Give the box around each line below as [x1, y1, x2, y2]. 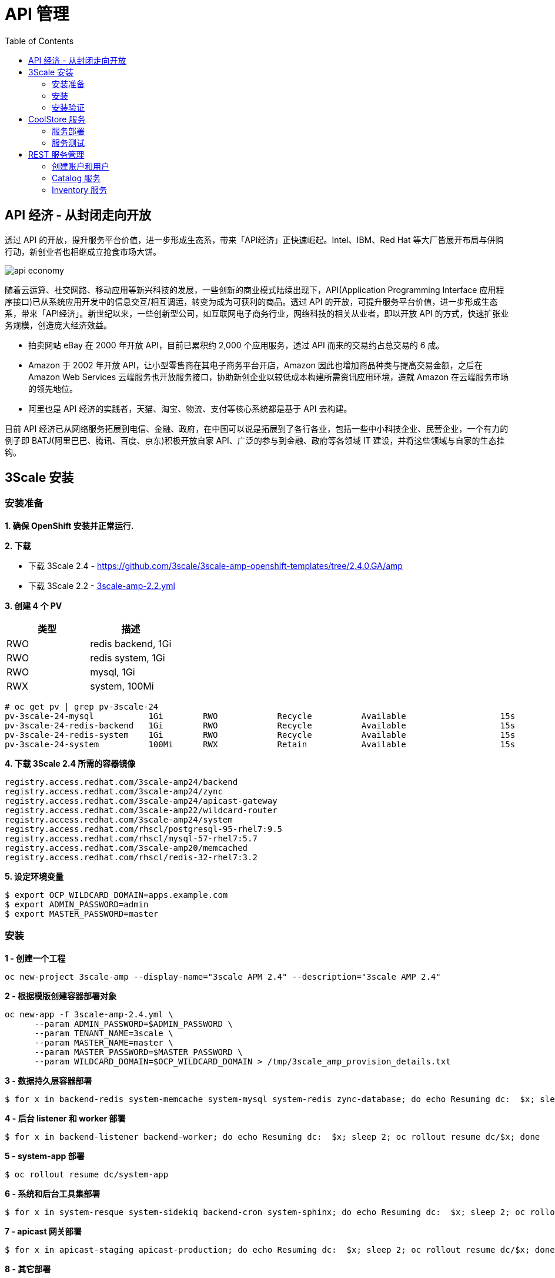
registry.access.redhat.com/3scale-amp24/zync [5, 786, 223, 796]
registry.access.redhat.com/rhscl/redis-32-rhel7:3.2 [5, 852, 258, 862]
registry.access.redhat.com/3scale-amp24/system [5, 814, 233, 824]
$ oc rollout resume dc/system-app [5, 1169, 169, 1179]
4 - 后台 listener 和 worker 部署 [5, 1113, 126, 1123]
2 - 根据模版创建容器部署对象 [5, 990, 116, 1001]
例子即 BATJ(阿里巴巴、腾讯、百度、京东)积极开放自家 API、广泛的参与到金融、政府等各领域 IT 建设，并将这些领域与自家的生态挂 [5, 435, 505, 445]
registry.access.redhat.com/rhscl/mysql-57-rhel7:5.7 [5, 833, 258, 843]
